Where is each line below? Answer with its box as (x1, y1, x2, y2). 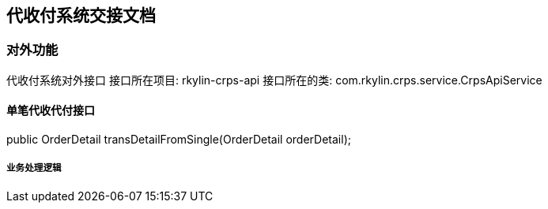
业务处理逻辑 (6, 162, 62, 174)
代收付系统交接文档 (6, 6, 156, 25)
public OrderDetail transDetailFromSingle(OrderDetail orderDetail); (6, 132, 351, 147)
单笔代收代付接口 (6, 103, 95, 118)
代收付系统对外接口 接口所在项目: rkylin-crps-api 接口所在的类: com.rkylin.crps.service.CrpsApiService (6, 73, 542, 87)
